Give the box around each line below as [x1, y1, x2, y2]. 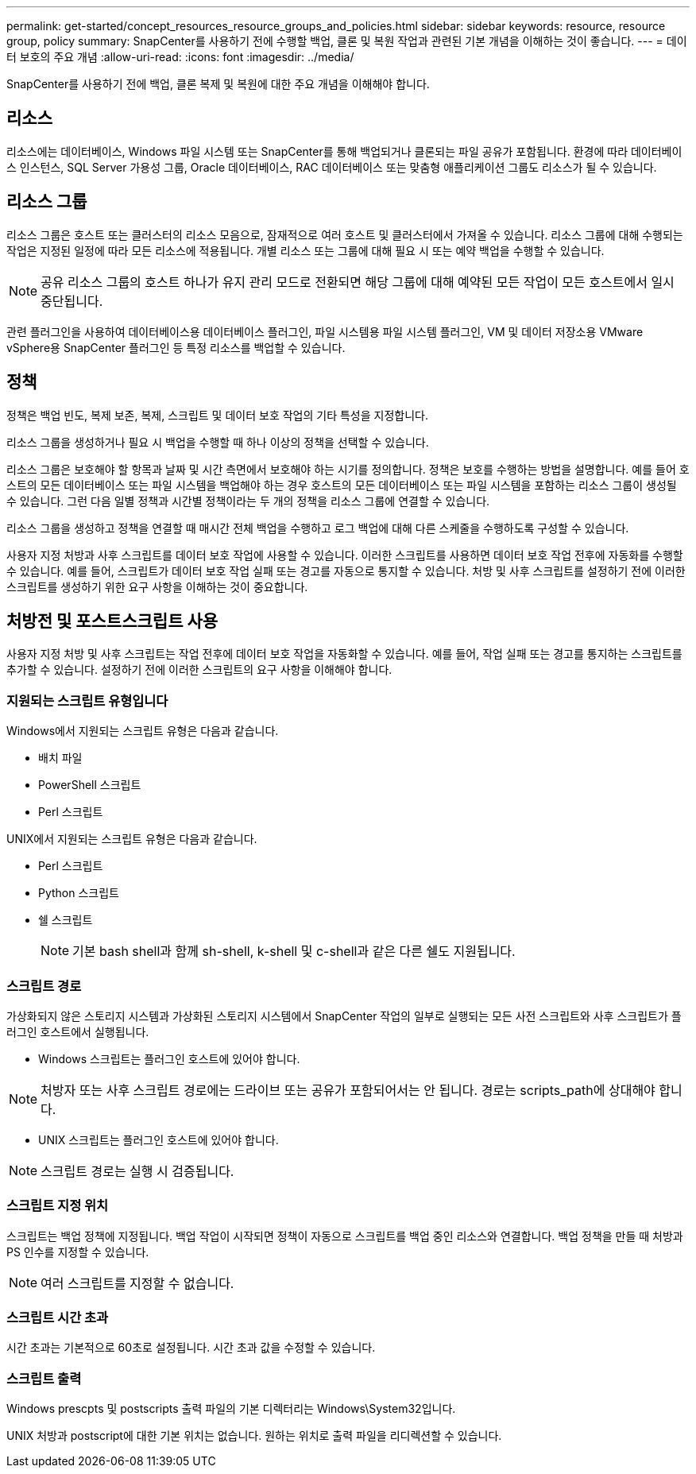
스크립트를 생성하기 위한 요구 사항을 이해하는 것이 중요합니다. [6, 579, 308, 594]
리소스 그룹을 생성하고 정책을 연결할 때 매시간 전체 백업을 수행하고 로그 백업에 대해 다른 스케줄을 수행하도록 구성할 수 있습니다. [6, 520, 629, 535]
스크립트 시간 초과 [6, 1310, 109, 1325]
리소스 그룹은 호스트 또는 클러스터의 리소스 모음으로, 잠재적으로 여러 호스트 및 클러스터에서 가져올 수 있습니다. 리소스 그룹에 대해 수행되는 [6, 227, 683, 242]
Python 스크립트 [38, 886, 119, 900]
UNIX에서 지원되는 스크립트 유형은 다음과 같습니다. [6, 832, 257, 846]
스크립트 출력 [6, 1370, 82, 1387]
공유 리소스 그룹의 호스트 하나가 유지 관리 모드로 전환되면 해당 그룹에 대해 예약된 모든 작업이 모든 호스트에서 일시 [41, 273, 675, 290]
